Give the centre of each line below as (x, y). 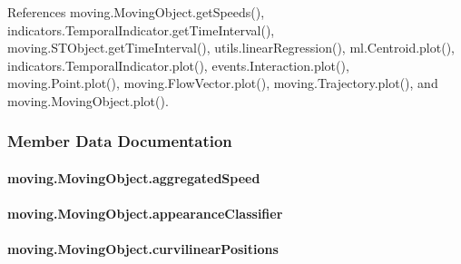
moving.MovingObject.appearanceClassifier (145, 214)
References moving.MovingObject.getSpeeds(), (136, 12)
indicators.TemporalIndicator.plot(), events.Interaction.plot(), (178, 65)
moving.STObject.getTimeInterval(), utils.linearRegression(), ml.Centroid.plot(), (231, 48)
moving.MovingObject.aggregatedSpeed (134, 178)
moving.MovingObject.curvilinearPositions (143, 249)
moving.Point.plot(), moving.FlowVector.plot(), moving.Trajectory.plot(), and (223, 83)
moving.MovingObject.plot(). (88, 100)
